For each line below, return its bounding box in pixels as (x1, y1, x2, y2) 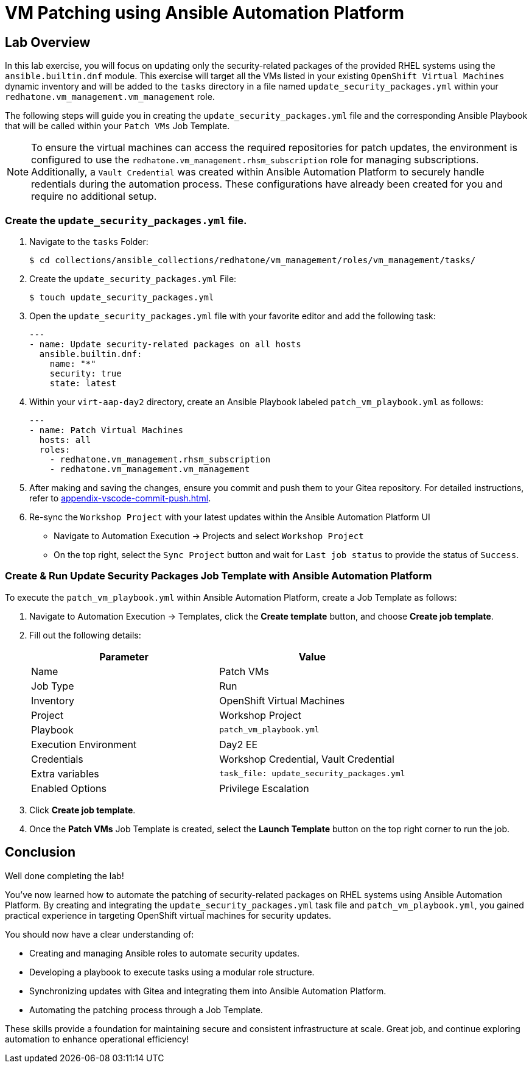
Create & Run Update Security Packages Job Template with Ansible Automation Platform (5, 570, 432, 582)
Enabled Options (31, 782, 107, 794)
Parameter (99, 650, 149, 663)
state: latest (49, 378, 117, 388)
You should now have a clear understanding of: (5, 928, 194, 939)
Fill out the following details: (29, 629, 141, 640)
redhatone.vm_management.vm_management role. (5, 91, 215, 102)
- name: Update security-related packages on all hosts (29, 339, 301, 349)
